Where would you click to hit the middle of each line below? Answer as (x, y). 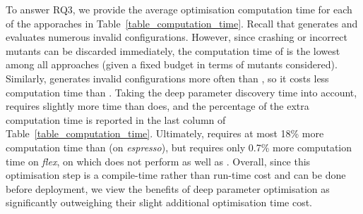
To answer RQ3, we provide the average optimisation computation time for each (179, 9)
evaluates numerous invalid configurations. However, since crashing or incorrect (177, 37)
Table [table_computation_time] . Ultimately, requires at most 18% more (165, 133)
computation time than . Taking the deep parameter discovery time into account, (181, 92)
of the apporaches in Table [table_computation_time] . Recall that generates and (182, 23)
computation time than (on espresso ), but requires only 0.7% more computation (179, 147)
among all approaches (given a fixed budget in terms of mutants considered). (172, 64)
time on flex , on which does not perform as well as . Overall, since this (158, 161)
